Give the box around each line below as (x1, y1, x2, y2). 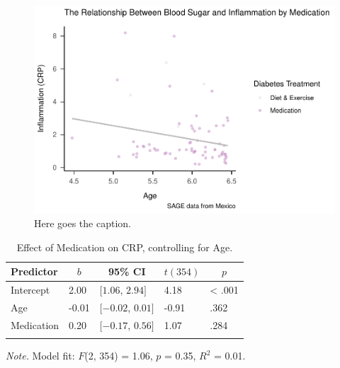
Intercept (11, 282, 50, 297)
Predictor (11, 264, 58, 279)
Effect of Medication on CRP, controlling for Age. (16, 239, 233, 254)
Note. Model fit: (6, 348, 75, 363)
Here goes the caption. (34, 216, 131, 231)
